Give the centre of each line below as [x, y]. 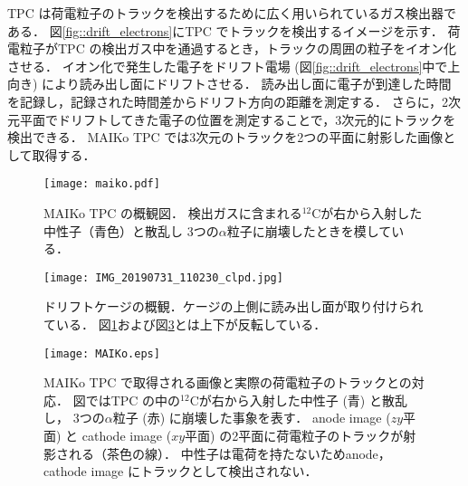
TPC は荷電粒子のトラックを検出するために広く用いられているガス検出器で [232, 13]
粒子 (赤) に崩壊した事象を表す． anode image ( [252, 418]
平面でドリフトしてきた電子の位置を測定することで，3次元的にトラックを [238, 119]
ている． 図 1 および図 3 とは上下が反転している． [185, 324]
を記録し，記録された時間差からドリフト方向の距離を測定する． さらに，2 [228, 101]
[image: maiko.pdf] [102, 184]
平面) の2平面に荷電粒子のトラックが [294, 436]
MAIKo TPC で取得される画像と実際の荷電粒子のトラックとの [228, 382]
